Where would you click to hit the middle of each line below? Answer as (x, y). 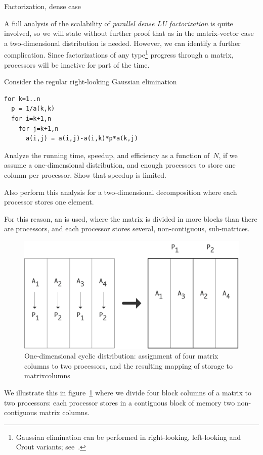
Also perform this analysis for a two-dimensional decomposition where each (121, 192)
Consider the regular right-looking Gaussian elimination (91, 82)
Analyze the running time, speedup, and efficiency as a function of (107, 155)
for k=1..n (22, 99)
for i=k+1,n (31, 119)
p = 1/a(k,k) (33, 109)
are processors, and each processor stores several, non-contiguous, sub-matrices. (127, 229)
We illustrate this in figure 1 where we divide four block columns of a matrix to (128, 392)
